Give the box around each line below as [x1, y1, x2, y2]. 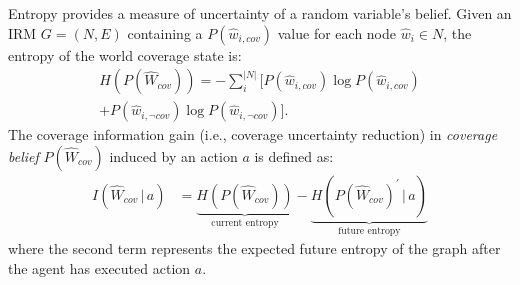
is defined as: [254, 145, 334, 166]
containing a [127, 22, 203, 43]
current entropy [211, 217, 279, 228]
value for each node [277, 22, 396, 43]
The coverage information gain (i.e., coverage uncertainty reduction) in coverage [8, 124, 498, 145]
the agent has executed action [8, 257, 191, 278]
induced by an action [109, 145, 238, 166]
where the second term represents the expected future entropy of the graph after [8, 238, 501, 259]
